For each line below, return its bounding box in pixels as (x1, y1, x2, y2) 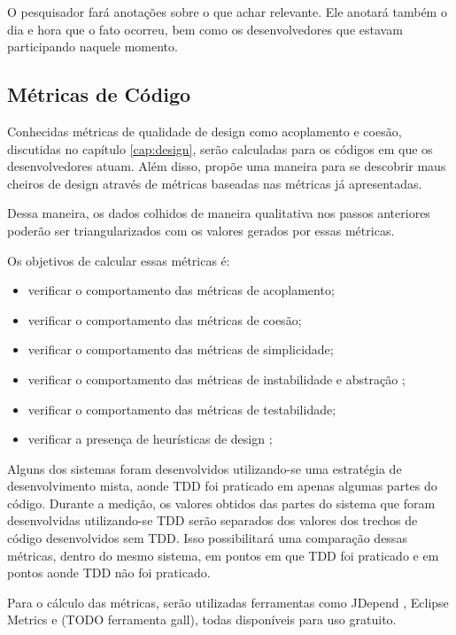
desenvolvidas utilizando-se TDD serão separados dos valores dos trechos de (7, 511, 418, 530)
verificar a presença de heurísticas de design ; (27, 430, 273, 448)
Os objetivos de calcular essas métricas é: (7, 251, 230, 269)
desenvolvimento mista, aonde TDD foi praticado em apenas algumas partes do (7, 476, 437, 495)
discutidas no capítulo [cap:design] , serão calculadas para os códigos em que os (7, 139, 433, 158)
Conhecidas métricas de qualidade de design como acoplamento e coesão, (7, 121, 402, 140)
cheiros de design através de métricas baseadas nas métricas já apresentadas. (7, 174, 422, 192)
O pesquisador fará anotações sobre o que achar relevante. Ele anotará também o (7, 3, 447, 20)
